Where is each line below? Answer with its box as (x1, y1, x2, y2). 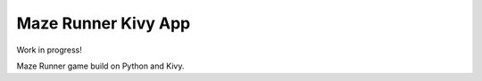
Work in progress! (16, 45, 82, 55)
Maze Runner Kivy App (16, 13, 191, 33)
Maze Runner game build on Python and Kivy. (16, 61, 185, 71)
